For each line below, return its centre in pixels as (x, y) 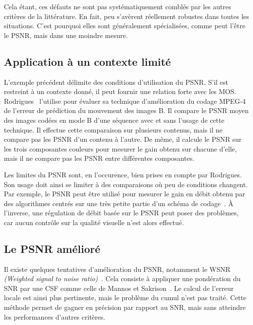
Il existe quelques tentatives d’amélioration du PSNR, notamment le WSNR (117, 269)
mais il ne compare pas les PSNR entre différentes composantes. (99, 158)
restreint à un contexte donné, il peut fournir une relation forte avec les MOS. (120, 91)
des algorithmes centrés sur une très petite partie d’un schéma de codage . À (119, 203)
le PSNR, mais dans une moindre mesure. (66, 35)
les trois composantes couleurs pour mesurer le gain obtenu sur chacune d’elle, (120, 148)
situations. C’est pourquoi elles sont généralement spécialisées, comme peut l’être (125, 26)
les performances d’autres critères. (55, 316)
